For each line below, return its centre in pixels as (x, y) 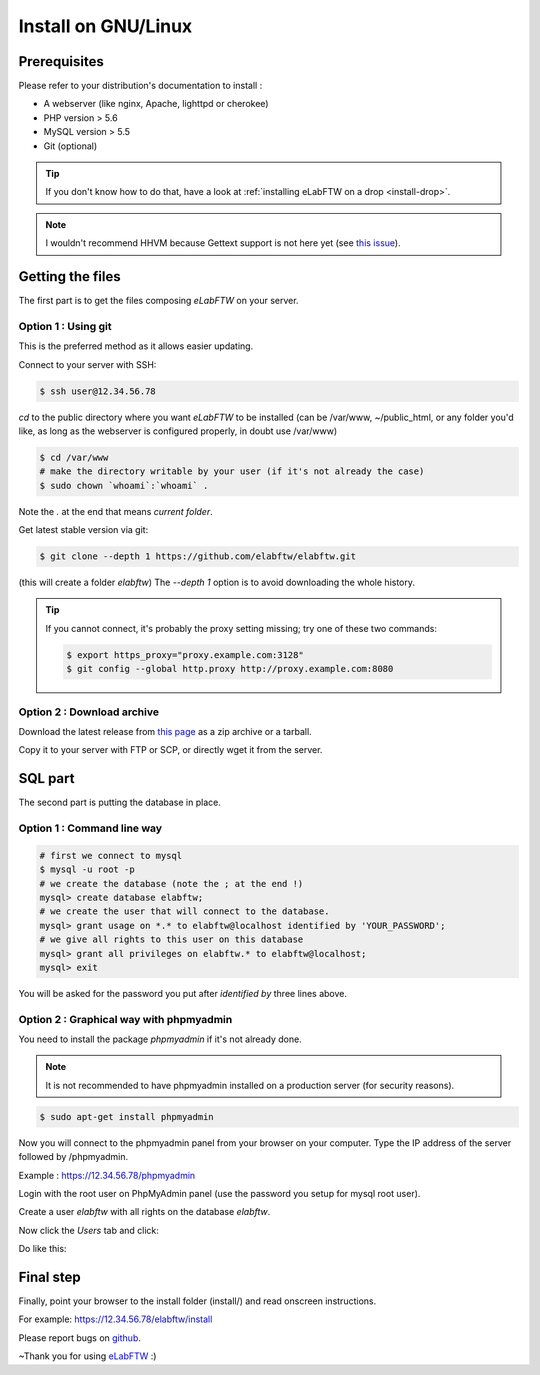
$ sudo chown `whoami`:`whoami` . (124, 485)
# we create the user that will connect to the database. (184, 911)
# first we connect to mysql (111, 855)
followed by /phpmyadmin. (73, 1157)
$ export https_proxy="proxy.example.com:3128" (185, 654)
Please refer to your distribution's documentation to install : (140, 86)
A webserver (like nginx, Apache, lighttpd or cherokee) (156, 104)
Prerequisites (61, 61)
